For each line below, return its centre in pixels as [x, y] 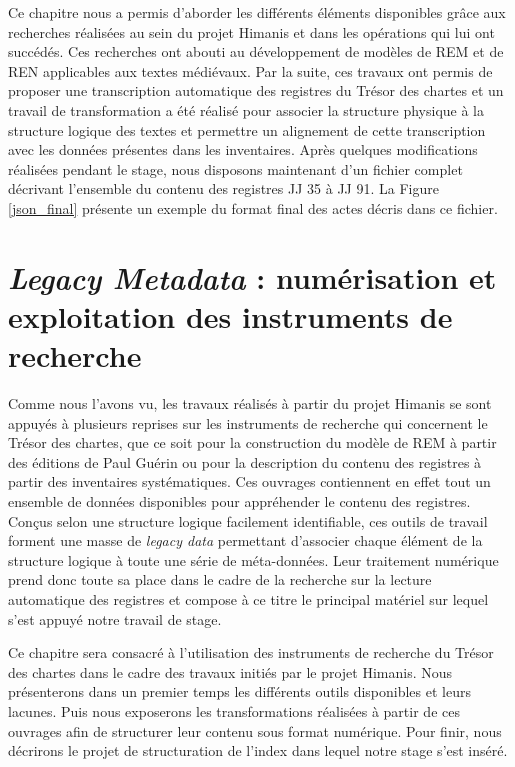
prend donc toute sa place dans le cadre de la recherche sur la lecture [220, 579]
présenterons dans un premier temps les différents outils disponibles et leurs [239, 691]
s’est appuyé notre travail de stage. [115, 618]
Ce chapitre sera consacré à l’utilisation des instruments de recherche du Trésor [251, 652]
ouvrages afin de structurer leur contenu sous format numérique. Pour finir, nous [255, 730]
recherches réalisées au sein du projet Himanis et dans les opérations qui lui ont [251, 31]
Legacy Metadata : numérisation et [252, 277]
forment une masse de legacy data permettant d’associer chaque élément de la [245, 540]
